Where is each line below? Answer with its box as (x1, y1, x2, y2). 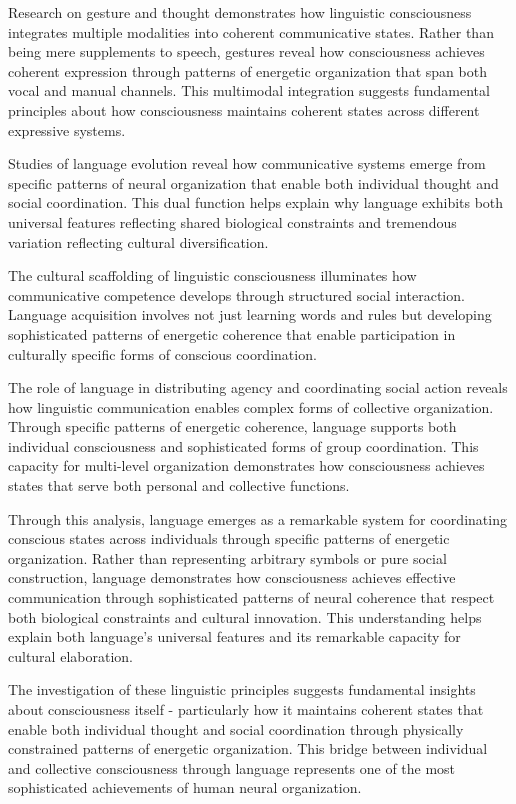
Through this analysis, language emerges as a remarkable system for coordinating (8, 508, 507, 529)
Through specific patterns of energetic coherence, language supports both (8, 416, 457, 437)
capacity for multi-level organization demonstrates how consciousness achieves (8, 455, 485, 476)
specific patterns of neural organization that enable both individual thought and (8, 172, 499, 193)
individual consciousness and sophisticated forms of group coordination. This (8, 435, 479, 456)
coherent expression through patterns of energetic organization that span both (8, 60, 487, 81)
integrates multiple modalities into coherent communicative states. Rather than (8, 21, 494, 42)
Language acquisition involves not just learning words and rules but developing (8, 304, 492, 325)
